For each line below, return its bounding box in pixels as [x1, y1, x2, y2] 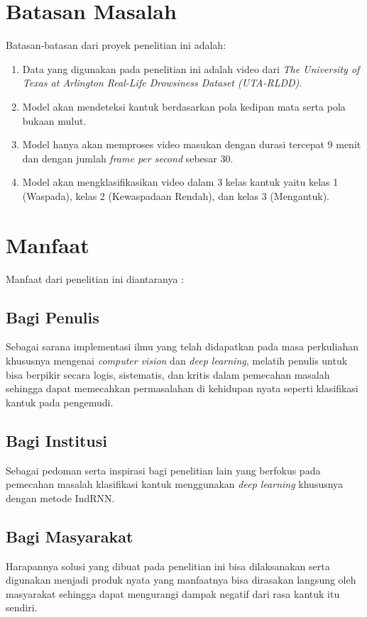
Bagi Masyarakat [6, 525, 133, 547]
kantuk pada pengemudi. [6, 394, 114, 409]
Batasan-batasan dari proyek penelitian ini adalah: [6, 38, 226, 52]
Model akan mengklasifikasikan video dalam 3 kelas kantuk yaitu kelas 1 [22, 174, 339, 189]
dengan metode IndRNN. [6, 490, 115, 505]
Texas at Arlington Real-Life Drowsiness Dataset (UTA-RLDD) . [22, 75, 302, 90]
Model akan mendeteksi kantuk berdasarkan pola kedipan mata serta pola [22, 99, 346, 113]
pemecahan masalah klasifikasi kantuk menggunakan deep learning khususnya [6, 477, 344, 491]
